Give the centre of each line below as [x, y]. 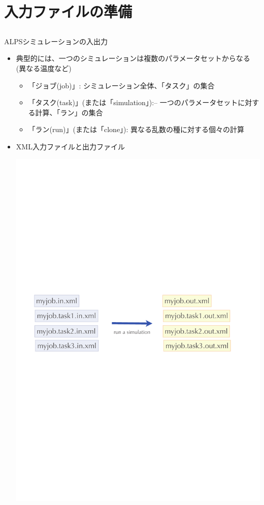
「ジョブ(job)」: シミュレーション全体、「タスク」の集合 [121, 85]
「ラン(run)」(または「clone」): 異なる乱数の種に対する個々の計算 [136, 129]
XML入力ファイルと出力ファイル [70, 146]
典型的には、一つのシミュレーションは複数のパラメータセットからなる [133, 58]
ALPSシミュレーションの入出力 [56, 41]
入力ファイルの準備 [68, 11]
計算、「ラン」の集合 [69, 112]
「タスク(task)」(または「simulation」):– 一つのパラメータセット [133, 102]
